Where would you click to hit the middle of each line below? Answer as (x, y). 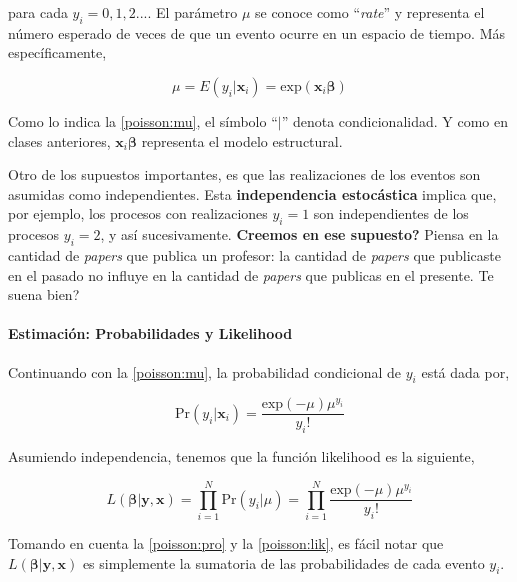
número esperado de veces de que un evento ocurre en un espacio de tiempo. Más (257, 32)
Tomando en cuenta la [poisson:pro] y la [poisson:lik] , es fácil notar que (226, 542)
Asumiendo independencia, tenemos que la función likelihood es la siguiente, (241, 456)
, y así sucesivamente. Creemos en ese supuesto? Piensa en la (299, 234)
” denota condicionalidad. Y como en (394, 120)
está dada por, (465, 371)
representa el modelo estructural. (242, 140)
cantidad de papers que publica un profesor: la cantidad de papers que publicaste (254, 254)
